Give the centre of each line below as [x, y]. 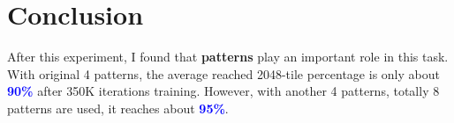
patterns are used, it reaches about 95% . [118, 108]
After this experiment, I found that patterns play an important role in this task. [228, 57]
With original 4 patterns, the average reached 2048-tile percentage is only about [223, 73]
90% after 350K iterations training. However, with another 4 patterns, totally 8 [223, 91]
